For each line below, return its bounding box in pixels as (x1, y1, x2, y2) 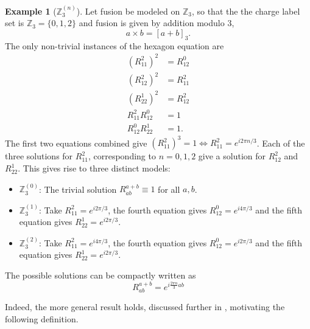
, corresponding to (88, 150, 156, 162)
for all (158, 182, 180, 195)
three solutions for (5, 150, 73, 162)
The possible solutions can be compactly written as (5, 269, 196, 282)
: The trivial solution (38, 182, 117, 195)
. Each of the (256, 136, 305, 149)
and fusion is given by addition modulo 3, (79, 16, 234, 29)
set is (5, 16, 24, 29)
